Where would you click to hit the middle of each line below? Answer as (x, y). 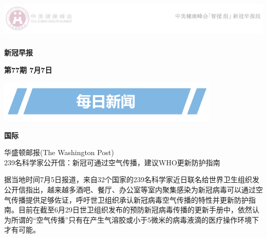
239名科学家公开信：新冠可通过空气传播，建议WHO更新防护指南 (112, 162)
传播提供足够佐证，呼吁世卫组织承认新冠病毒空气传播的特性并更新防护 (130, 199)
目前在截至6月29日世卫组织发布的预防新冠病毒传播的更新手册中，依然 (135, 210)
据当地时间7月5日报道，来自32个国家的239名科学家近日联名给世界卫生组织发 (132, 179)
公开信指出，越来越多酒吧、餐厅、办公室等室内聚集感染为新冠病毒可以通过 (130, 189)
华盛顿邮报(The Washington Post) (59, 152)
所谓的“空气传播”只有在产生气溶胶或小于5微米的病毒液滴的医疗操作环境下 (135, 219)
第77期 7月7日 (28, 69)
